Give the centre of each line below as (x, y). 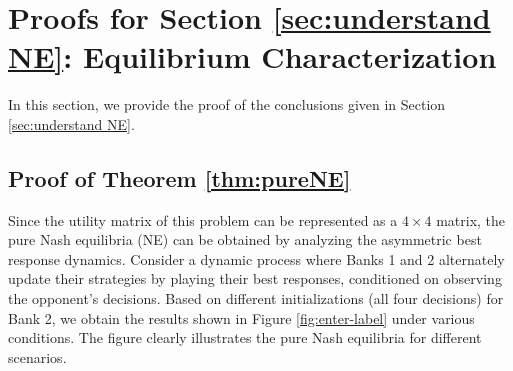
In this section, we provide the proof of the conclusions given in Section (227, 104)
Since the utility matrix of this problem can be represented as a (203, 219)
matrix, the (471, 219)
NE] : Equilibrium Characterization (252, 56)
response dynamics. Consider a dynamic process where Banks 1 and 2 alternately (256, 258)
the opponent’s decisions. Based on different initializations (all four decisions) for (256, 298)
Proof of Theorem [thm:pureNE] (179, 177)
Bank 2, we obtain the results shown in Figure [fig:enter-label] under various (241, 317)
